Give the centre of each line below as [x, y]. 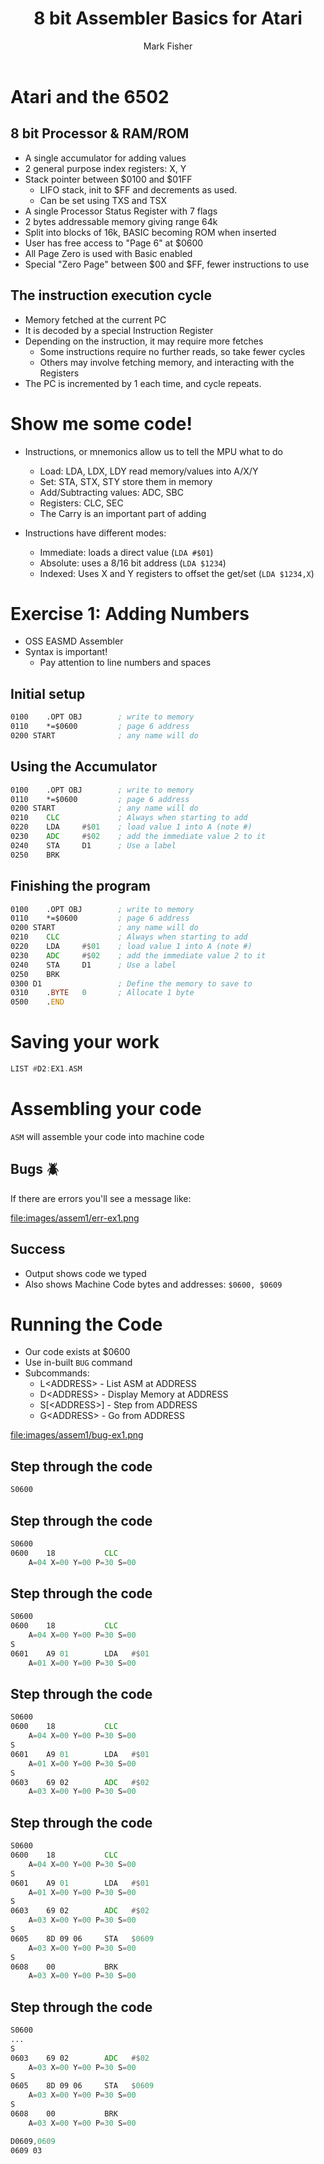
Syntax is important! [66, 652]
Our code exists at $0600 [77, 1352]
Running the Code [86, 1324]
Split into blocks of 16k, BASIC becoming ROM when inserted [150, 232]
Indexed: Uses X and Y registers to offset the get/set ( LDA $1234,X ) [177, 573]
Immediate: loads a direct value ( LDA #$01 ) [126, 552]
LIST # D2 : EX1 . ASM [46, 1069]
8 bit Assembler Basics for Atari [168, 18]
